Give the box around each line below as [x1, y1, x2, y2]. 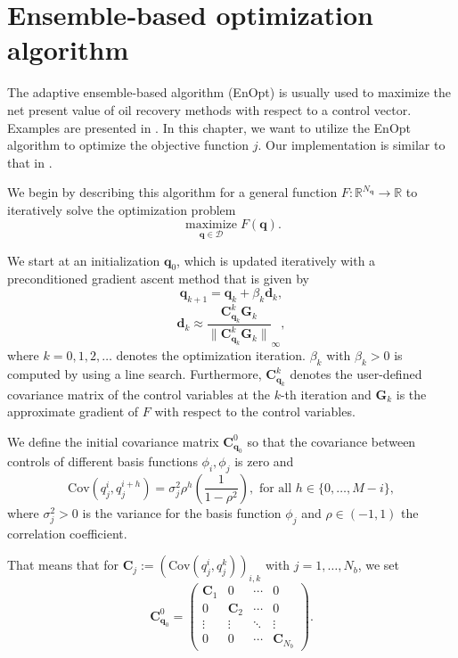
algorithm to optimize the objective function [7, 136, 249, 154]
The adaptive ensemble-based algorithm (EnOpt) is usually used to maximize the [7, 83, 451, 102]
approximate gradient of [7, 402, 139, 421]
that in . [7, 152, 53, 171]
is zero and [234, 452, 294, 471]
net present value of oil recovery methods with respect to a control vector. [7, 100, 412, 119]
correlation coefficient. [7, 523, 127, 542]
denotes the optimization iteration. [116, 346, 306, 365]
